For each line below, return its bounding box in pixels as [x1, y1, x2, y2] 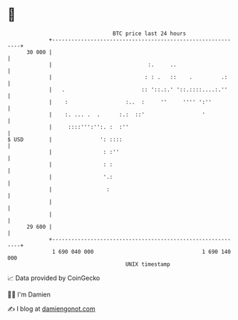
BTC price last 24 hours [113, 30, 187, 37]
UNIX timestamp [125, 260, 171, 268]
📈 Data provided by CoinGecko [7, 274, 100, 282]
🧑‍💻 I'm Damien [7, 290, 51, 299]
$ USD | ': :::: [7, 135, 123, 143]
